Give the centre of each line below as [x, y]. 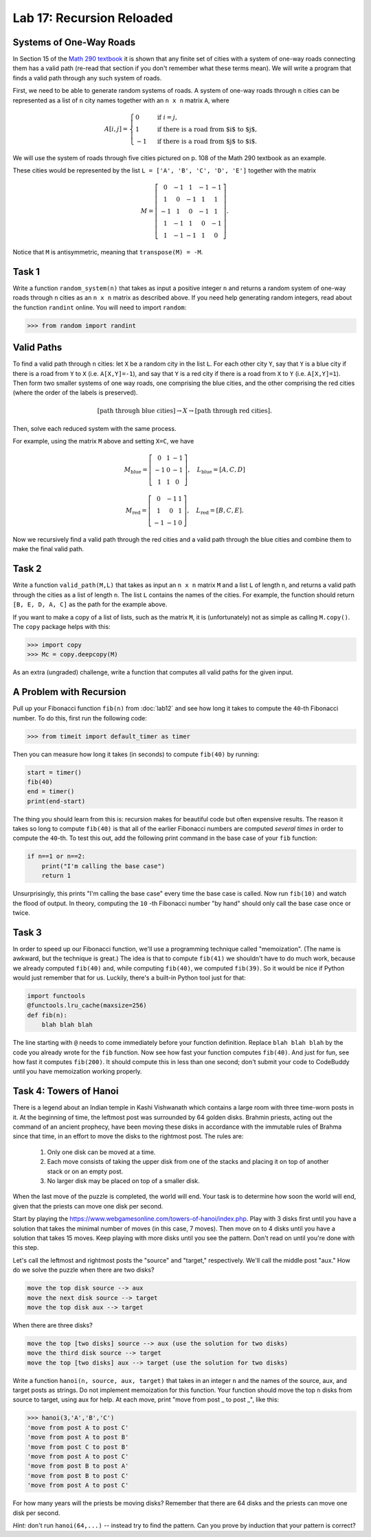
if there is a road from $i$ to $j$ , [207, 129]
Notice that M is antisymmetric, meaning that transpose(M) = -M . [108, 252]
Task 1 [26, 272]
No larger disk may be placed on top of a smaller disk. [123, 1181]
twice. [21, 913]
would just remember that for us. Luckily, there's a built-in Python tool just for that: [130, 978]
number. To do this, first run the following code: [80, 718]
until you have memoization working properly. [77, 1072]
